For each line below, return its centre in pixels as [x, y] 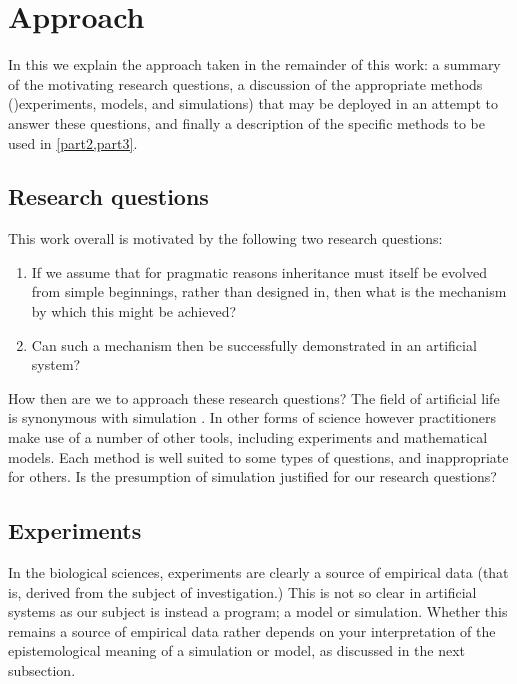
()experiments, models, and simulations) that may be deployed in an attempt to [253, 103]
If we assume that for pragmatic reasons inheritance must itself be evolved [259, 271]
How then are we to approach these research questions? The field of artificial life [254, 397]
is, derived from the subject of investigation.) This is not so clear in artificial [242, 591]
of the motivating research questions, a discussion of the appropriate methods [245, 83]
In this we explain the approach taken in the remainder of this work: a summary [254, 64]
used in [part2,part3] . [73, 142]
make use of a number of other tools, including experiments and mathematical [248, 437]
